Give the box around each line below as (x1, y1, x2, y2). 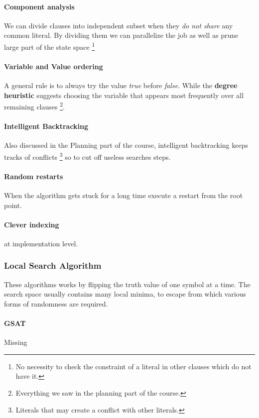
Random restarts (4, 171, 63, 181)
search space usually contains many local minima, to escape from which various (4, 289, 246, 299)
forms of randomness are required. (4, 298, 108, 309)
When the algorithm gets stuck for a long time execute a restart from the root (4, 190, 243, 200)
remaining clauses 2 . (4, 100, 65, 111)
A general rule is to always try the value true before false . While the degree (4, 80, 238, 91)
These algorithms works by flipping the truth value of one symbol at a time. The (4, 279, 251, 289)
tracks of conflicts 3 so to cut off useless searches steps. (4, 150, 171, 162)
